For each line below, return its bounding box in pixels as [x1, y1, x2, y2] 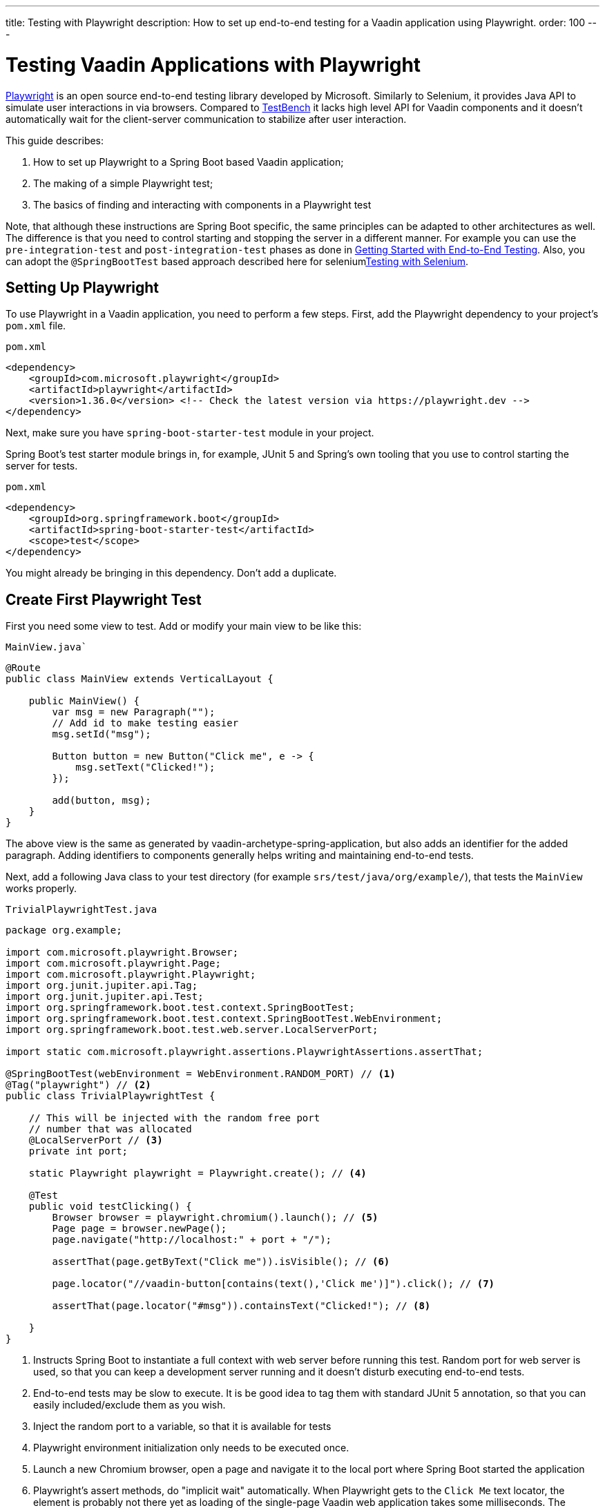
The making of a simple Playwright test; [33, 177, 213, 189]
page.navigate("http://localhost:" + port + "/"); [52, 1234, 332, 1246]
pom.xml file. [6, 320, 66, 332]
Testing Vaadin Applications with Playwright [6, 52, 421, 77]
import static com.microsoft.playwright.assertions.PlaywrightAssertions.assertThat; [6, 1046, 483, 1058]
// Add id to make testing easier [52, 717, 239, 729]
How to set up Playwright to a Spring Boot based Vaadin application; [33, 155, 344, 168]
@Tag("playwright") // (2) [6, 1079, 151, 1091]
